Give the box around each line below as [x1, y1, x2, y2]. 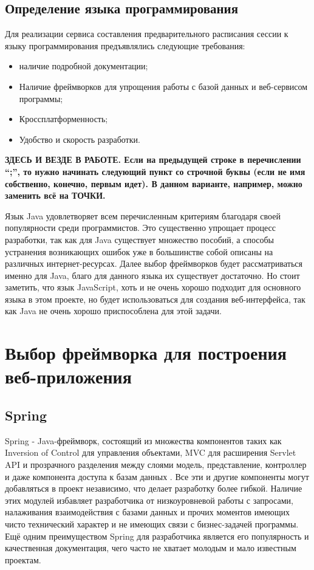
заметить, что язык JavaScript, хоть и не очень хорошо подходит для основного [5, 281, 301, 294]
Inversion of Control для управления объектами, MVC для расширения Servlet [5, 446, 296, 459]
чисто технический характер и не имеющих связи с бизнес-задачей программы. [5, 518, 299, 530]
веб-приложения [5, 364, 132, 389]
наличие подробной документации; [19, 60, 148, 72]
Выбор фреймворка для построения [5, 340, 287, 365]
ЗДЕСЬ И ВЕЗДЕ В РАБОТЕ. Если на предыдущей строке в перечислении [5, 153, 301, 166]
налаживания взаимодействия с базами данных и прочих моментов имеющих [5, 506, 290, 518]
